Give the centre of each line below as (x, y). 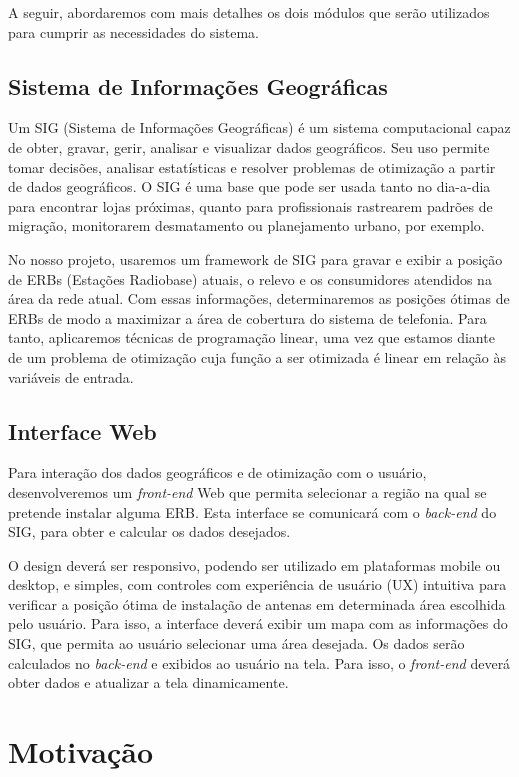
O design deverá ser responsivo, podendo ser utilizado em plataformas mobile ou (254, 564)
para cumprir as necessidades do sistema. (133, 31)
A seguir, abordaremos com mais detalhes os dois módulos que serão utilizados (249, 12)
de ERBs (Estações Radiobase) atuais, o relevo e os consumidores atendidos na (250, 278)
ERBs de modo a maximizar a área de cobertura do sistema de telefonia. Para (247, 317)
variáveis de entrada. (71, 376)
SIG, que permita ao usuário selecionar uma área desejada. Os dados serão (236, 643)
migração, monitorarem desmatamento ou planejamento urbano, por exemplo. (246, 225)
